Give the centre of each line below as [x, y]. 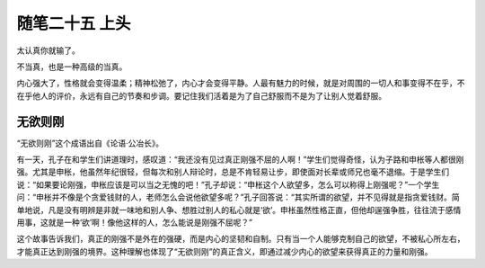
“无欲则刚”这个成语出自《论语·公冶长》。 [90, 143]
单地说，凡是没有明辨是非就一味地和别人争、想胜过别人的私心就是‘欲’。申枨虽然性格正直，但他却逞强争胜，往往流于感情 [239, 210]
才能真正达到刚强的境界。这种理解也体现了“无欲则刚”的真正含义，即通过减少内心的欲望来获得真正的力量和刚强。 [225, 251]
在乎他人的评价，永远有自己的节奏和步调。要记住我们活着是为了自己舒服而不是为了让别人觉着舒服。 [201, 95]
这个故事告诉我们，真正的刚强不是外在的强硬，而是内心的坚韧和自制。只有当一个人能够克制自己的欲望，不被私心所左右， [241, 239]
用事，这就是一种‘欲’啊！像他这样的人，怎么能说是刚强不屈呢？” [135, 222]
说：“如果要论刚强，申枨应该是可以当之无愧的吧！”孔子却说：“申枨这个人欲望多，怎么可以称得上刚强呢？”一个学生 [228, 184]
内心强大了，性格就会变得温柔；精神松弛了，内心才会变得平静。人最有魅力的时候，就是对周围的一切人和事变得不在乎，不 [241, 83]
